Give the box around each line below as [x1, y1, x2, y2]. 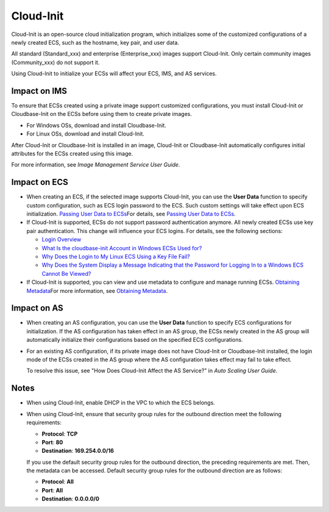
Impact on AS [11, 303, 63, 314]
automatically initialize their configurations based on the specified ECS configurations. [26, 336, 243, 344]
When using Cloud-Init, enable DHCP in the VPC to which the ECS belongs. [26, 399, 216, 406]
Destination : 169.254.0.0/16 [41, 447, 114, 455]
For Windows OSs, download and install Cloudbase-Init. [26, 121, 167, 129]
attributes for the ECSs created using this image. [11, 150, 133, 157]
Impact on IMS [11, 85, 67, 96]
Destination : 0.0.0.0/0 [41, 495, 100, 503]
